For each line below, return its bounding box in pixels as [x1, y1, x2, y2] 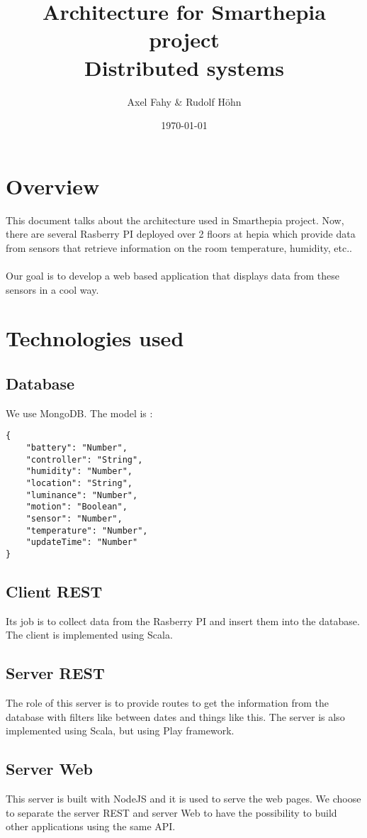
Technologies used [6, 324, 184, 353]
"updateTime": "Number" [26, 537, 138, 548]
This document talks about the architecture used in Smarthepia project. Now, [6, 212, 344, 227]
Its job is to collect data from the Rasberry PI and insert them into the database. [6, 613, 360, 628]
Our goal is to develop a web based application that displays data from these [6, 268, 340, 282]
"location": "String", [26, 478, 132, 488]
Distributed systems [84, 53, 284, 82]
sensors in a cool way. [6, 282, 99, 297]
